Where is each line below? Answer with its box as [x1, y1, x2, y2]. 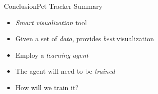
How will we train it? [15, 82, 79, 92]
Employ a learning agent [15, 49, 89, 60]
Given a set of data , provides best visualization [15, 33, 154, 44]
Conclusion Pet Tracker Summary [4, 1, 102, 11]
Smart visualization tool [15, 17, 87, 27]
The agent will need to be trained [15, 66, 115, 76]
